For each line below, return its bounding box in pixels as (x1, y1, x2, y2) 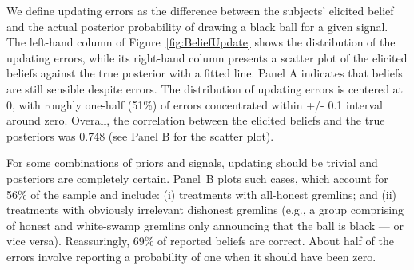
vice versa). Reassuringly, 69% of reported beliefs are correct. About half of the (6, 232, 394, 249)
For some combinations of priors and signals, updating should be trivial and (6, 154, 378, 171)
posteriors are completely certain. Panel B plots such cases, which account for (6, 169, 388, 186)
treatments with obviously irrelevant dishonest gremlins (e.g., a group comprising (6, 201, 404, 218)
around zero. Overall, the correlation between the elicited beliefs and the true (6, 112, 385, 129)
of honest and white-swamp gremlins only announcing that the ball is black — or (6, 216, 404, 233)
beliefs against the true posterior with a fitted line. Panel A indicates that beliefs (6, 65, 403, 81)
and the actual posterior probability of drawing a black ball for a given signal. (6, 18, 388, 34)
